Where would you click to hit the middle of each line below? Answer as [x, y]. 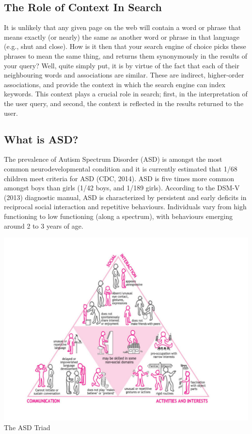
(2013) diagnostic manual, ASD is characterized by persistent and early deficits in [125, 197]
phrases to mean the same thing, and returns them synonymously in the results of [126, 55]
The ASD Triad [27, 427]
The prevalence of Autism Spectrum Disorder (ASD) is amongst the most [113, 159]
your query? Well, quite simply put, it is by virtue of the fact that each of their [122, 65]
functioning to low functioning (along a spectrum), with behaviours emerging [118, 216]
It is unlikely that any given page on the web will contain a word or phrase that [123, 27]
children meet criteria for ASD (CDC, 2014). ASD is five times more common [119, 178]
